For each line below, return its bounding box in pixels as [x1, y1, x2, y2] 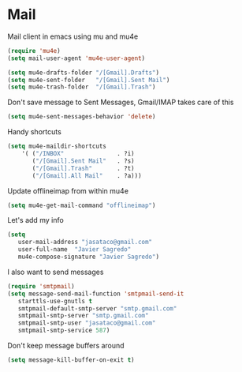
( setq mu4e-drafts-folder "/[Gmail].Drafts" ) [7, 69, 159, 77]
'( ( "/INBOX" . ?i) [21, 150, 135, 158]
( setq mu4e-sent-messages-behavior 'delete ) [7, 113, 156, 121]
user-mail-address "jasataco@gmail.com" [17, 239, 153, 246]
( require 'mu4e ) [7, 47, 61, 54]
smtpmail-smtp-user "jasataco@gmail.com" [17, 319, 156, 327]
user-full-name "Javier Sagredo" [17, 246, 132, 254]
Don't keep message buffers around [7, 341, 125, 351]
